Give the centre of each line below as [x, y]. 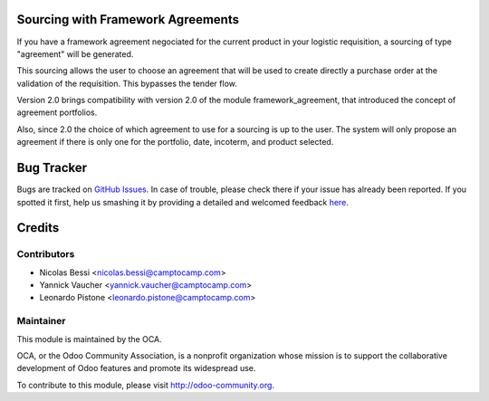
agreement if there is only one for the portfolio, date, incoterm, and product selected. [175, 142]
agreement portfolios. [57, 112]
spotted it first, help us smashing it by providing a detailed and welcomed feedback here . [182, 202]
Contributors [46, 254]
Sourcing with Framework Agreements [128, 19]
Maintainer [41, 321]
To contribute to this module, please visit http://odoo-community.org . [146, 385]
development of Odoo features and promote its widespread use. [136, 368]
